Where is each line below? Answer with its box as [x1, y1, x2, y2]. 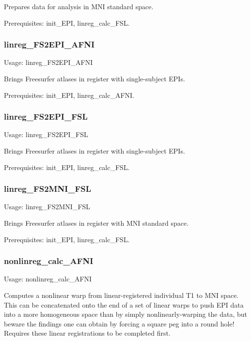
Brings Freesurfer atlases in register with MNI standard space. [4, 218, 189, 228]
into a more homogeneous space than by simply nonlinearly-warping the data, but [4, 309, 248, 319]
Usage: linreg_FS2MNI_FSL [4, 201, 91, 212]
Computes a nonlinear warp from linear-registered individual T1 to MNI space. [4, 290, 239, 300]
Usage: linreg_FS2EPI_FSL [4, 129, 88, 139]
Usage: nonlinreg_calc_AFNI [4, 274, 92, 284]
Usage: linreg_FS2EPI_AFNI [4, 57, 93, 67]
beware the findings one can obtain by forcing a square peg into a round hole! [4, 318, 235, 328]
